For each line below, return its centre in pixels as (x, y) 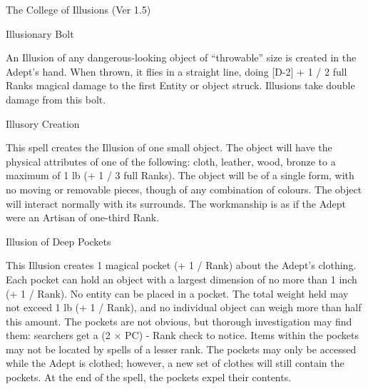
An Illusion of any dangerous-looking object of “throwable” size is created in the (181, 57)
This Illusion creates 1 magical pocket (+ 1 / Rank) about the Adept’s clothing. (181, 265)
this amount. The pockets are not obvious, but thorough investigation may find (179, 321)
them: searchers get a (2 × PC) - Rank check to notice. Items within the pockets (182, 335)
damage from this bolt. (56, 99)
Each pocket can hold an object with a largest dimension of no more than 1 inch (182, 279)
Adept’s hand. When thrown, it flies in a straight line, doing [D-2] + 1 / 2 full (177, 71)
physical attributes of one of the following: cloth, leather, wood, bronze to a (171, 161)
